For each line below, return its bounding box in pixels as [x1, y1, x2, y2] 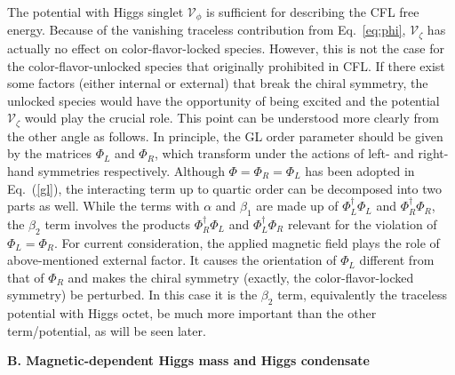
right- [418, 144, 449, 163]
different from [359, 251, 435, 269]
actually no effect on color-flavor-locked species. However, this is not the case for [7, 38, 445, 57]
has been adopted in [305, 161, 415, 180]
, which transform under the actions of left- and [154, 144, 414, 163]
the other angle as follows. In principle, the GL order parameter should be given [7, 126, 443, 145]
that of [7, 267, 44, 286]
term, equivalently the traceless [277, 285, 447, 304]
